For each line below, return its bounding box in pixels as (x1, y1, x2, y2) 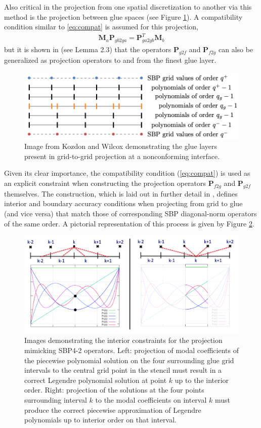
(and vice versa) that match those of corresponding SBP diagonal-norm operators (4, 208, 257, 219)
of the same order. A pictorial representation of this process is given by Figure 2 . (4, 218, 254, 228)
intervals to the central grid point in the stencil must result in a (24, 365, 222, 375)
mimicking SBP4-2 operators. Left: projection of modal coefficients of (24, 344, 239, 355)
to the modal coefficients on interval (95, 394, 207, 405)
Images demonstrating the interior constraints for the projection (24, 335, 223, 345)
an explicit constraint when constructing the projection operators (4, 178, 206, 188)
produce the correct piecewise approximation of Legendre (24, 404, 201, 415)
